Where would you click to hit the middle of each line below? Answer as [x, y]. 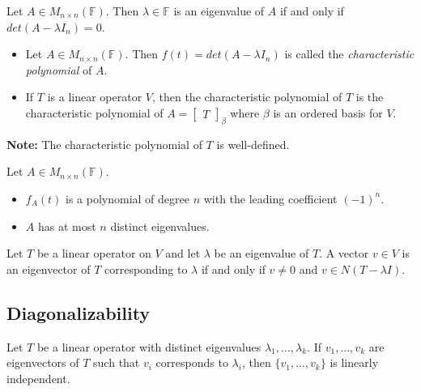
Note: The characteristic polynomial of [104, 144]
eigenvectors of [43, 362]
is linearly [354, 362]
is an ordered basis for [328, 112]
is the [370, 97]
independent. [38, 378]
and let [183, 253]
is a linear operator [95, 97]
